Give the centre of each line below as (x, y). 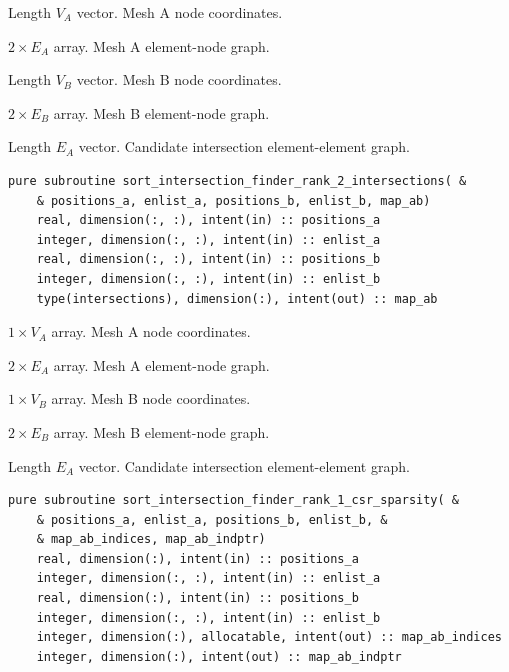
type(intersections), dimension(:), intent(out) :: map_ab (237, 298)
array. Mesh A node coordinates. (151, 331)
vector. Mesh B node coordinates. (179, 79)
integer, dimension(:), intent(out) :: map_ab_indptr (219, 656)
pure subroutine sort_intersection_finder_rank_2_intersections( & (237, 180)
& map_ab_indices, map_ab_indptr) (151, 539)
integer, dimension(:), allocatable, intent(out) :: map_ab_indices (269, 637)
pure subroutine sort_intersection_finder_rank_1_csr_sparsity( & (234, 500)
